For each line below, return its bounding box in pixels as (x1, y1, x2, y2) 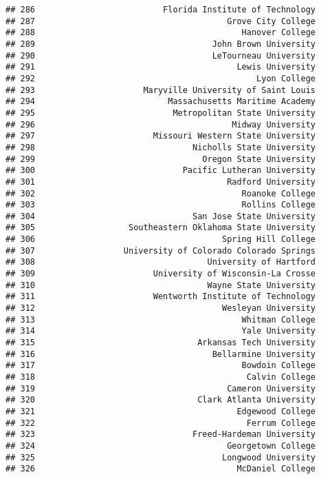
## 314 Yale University (5, 326, 316, 336)
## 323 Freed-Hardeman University (5, 429, 316, 440)
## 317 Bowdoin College (5, 360, 316, 371)
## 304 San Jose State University (5, 211, 316, 221)
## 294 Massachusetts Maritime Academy (5, 96, 316, 107)
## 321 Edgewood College (5, 406, 316, 416)
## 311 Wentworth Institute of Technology (5, 292, 316, 302)
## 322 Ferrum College (5, 418, 316, 428)
